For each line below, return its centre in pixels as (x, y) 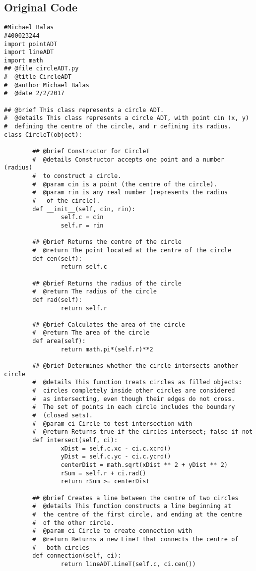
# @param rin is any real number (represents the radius (130, 193)
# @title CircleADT (38, 77)
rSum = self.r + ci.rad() (103, 473)
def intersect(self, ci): (75, 440)
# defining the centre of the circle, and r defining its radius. (118, 127)
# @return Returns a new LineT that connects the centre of (135, 539)
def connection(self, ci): (77, 556)
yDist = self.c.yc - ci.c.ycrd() (116, 457)
